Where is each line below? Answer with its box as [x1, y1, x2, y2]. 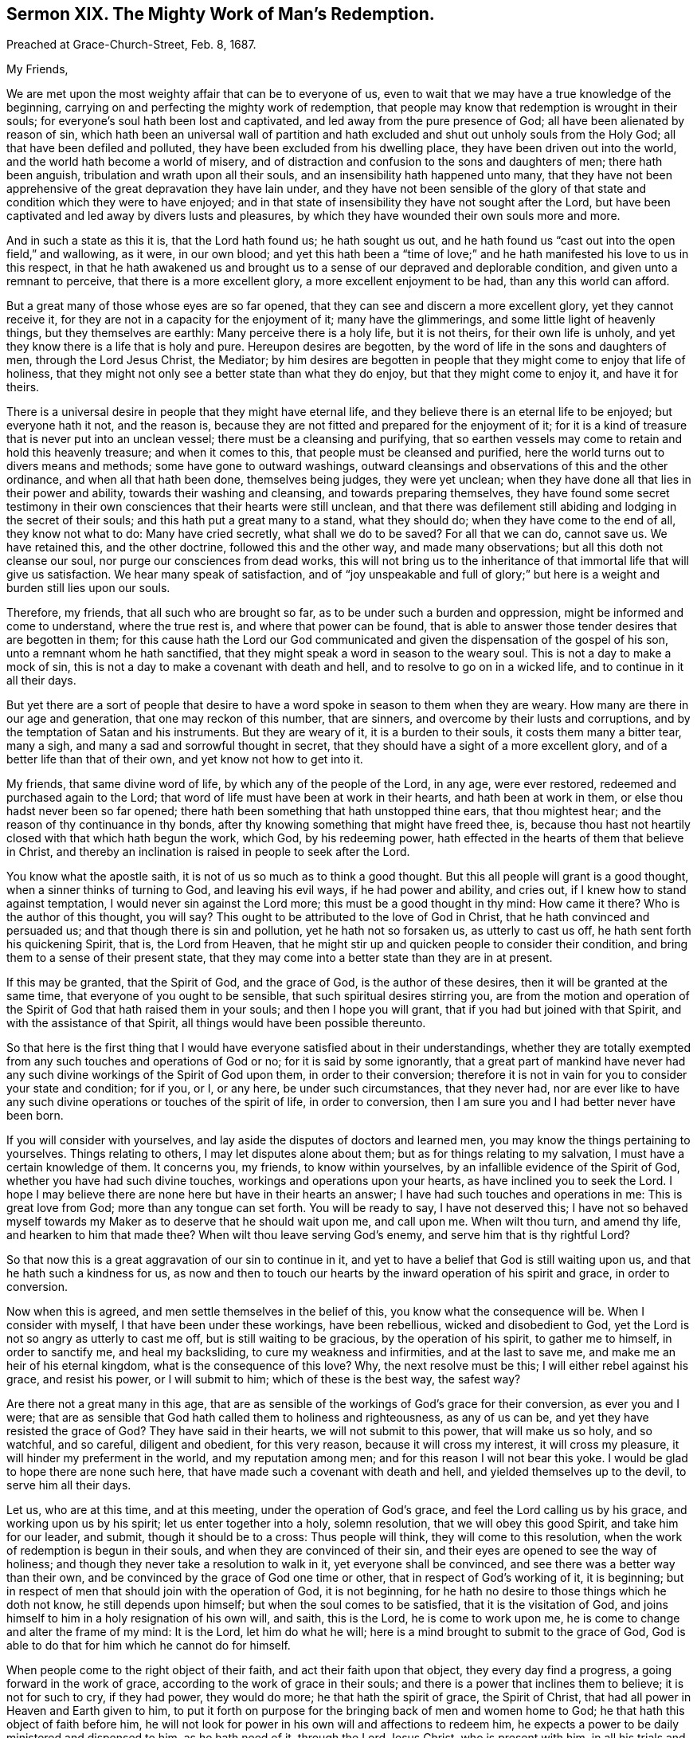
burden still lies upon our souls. [6, 581, 170, 595]
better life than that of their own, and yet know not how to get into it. [6, 752, 363, 767]
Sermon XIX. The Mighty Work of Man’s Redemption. [6, 4, 435, 24]
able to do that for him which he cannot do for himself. [6, 1638, 291, 1653]
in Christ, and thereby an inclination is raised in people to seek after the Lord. [6, 845, 410, 859]
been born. [6, 1108, 64, 1123]
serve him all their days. [6, 1478, 131, 1493]
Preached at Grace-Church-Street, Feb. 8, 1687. [6, 37, 256, 52]
